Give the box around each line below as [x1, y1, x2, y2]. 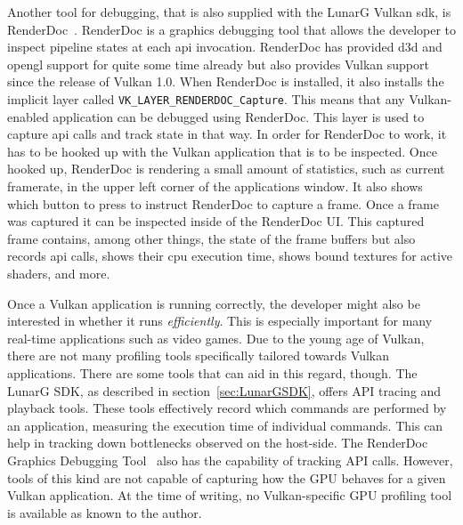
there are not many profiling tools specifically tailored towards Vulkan [7, 346, 390, 365]
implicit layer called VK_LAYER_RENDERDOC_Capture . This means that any [7, 89, 405, 108]
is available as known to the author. [7, 503, 202, 521]
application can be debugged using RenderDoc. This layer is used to [53, 107, 425, 125]
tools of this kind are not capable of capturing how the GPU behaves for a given [7, 468, 446, 487]
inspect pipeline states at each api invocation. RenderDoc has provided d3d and [7, 37, 443, 56]
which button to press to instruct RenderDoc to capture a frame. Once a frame [7, 194, 440, 213]
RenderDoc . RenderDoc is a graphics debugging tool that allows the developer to [7, 20, 457, 38]
